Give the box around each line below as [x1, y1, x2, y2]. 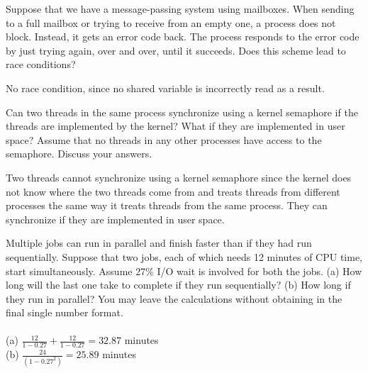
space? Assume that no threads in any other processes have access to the [6, 132, 322, 147]
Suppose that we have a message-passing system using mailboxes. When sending [6, 1, 355, 16]
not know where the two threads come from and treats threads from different [6, 184, 340, 199]
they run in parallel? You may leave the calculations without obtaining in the [6, 291, 342, 306]
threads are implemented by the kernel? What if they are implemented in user [6, 118, 345, 133]
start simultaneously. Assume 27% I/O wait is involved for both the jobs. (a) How [6, 263, 362, 278]
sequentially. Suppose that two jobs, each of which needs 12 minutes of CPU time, [6, 249, 363, 264]
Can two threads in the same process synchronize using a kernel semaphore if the [6, 104, 358, 119]
